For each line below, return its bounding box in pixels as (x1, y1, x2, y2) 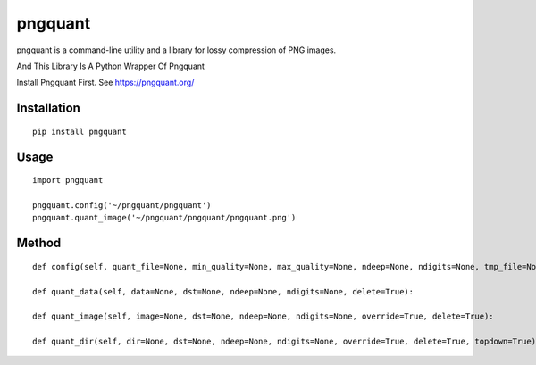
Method (16, 236, 62, 251)
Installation (16, 101, 80, 116)
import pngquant (32, 175, 104, 186)
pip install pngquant (32, 126, 127, 137)
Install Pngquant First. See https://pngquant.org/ (16, 77, 195, 88)
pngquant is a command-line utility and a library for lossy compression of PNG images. (16, 45, 337, 55)
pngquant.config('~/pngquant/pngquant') (32, 200, 212, 210)
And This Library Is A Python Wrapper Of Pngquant (16, 61, 205, 71)
